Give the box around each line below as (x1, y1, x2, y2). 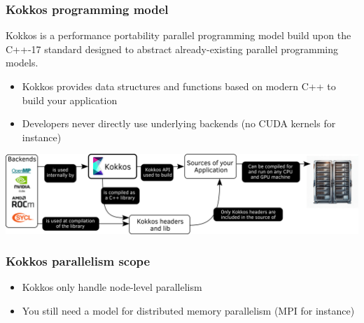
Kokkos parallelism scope (6, 252, 150, 270)
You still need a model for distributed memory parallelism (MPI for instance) (22, 303, 355, 317)
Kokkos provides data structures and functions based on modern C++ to (22, 79, 336, 93)
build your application (22, 92, 118, 107)
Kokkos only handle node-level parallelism (22, 280, 202, 294)
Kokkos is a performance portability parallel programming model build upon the (6, 28, 351, 43)
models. (6, 55, 38, 70)
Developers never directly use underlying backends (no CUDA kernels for (22, 116, 336, 131)
